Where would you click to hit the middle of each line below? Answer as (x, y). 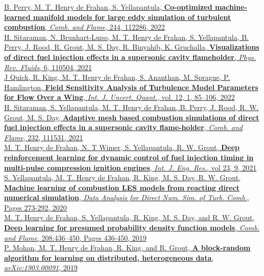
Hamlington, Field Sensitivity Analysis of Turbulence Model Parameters (131, 87)
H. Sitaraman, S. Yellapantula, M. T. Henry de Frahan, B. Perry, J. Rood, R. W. (131, 107)
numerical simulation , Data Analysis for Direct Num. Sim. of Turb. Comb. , (127, 197)
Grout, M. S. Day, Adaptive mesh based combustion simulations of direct (132, 117)
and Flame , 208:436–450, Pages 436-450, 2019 (75, 237)
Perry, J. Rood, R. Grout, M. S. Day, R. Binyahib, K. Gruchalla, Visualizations (132, 47)
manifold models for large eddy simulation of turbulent (132, 17)
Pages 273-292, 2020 (35, 207)
